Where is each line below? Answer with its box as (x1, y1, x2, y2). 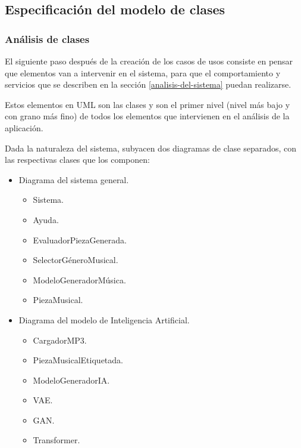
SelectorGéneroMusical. (33, 254, 118, 266)
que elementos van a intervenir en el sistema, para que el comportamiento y (5, 66, 281, 79)
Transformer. (33, 434, 80, 446)
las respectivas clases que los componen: (5, 153, 150, 166)
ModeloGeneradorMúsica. (33, 273, 126, 286)
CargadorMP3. (33, 333, 87, 346)
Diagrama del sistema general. (18, 173, 129, 186)
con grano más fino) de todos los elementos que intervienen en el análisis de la (5, 110, 290, 122)
